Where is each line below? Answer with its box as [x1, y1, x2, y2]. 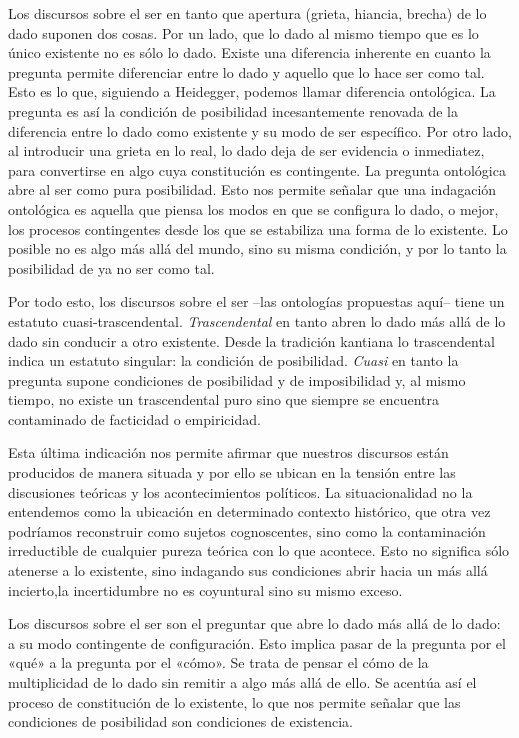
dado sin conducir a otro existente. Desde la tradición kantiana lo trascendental [8, 330, 495, 351]
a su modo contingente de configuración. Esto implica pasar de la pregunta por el [8, 632, 506, 653]
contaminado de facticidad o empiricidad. [8, 408, 261, 429]
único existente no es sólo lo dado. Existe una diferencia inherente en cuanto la [8, 42, 491, 63]
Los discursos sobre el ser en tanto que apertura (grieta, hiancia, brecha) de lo [8, 3, 487, 23]
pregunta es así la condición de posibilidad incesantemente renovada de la [8, 100, 458, 121]
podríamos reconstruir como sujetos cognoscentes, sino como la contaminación [8, 520, 486, 541]
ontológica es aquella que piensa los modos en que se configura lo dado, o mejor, [8, 198, 499, 219]
